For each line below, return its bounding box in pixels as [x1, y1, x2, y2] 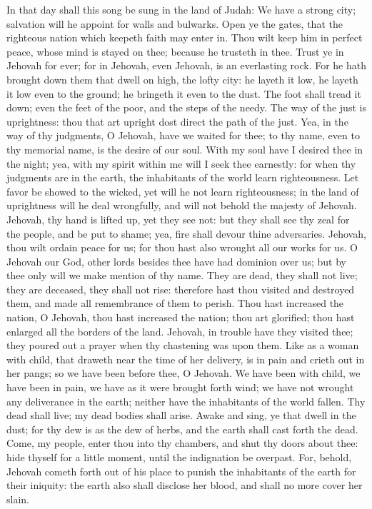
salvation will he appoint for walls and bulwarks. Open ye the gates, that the [6, 16, 343, 31]
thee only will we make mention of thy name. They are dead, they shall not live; [6, 268, 358, 283]
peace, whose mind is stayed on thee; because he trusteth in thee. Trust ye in [6, 44, 344, 59]
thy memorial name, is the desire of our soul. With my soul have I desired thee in [6, 141, 363, 156]
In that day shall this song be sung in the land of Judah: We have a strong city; [6, 2, 356, 16]
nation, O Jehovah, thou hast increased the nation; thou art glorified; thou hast [6, 310, 355, 325]
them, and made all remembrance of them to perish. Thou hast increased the [6, 296, 344, 311]
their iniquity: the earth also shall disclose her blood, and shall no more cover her [6, 478, 363, 493]
